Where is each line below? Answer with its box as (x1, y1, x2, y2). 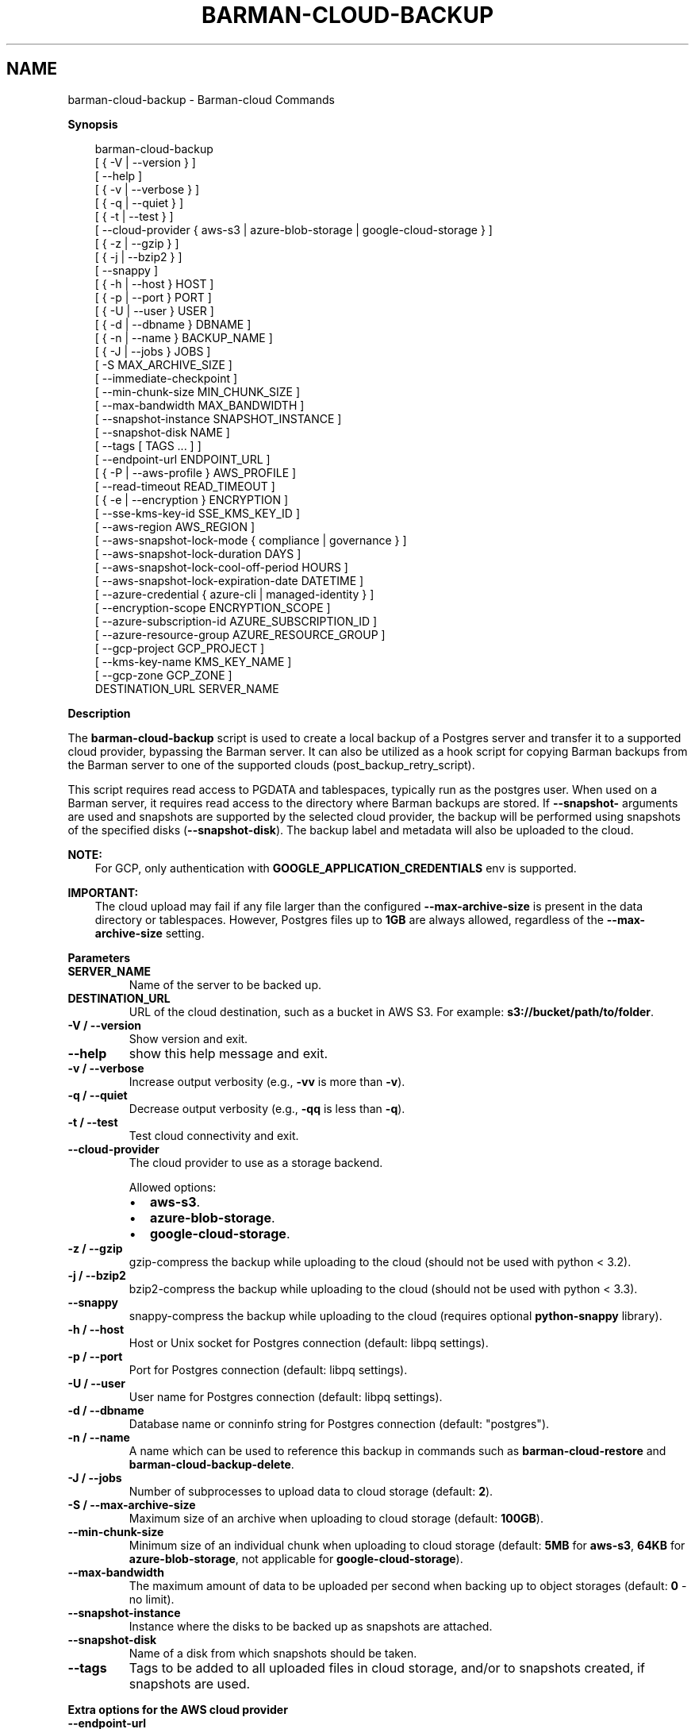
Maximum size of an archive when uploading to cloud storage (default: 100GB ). (129, 1511, 543, 1525)
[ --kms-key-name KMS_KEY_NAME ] (94, 654, 292, 668)
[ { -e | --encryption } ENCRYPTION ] (94, 492, 288, 506)
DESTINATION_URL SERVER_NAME (94, 681, 279, 695)
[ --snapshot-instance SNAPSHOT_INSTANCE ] (94, 411, 342, 426)
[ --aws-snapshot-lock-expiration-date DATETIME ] (94, 573, 364, 587)
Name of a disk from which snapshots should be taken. (129, 1646, 417, 1660)
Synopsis (67, 117, 118, 131)
